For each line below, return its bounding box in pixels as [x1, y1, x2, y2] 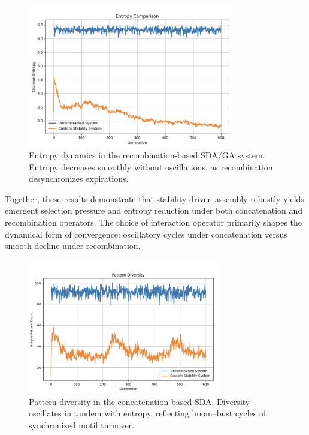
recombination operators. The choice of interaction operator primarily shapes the [5, 216, 302, 229]
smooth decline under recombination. [5, 239, 141, 252]
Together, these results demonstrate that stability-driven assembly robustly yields [5, 192, 304, 205]
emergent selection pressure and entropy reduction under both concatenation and [5, 204, 303, 217]
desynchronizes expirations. [29, 172, 129, 185]
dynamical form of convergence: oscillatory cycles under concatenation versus [5, 227, 287, 240]
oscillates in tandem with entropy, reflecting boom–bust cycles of [29, 407, 266, 419]
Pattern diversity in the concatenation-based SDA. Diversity [29, 395, 250, 407]
